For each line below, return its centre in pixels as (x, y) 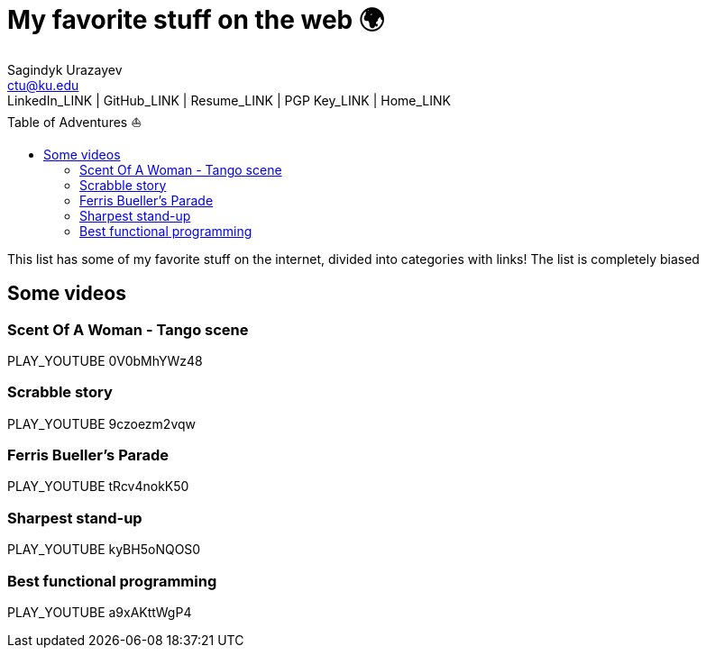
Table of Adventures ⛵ (75, 122)
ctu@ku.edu (43, 85)
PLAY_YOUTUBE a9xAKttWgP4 (100, 612)
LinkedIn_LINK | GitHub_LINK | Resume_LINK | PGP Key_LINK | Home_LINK (229, 100)
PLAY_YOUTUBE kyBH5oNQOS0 (104, 550)
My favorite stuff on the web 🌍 (196, 20)
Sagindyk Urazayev (65, 69)
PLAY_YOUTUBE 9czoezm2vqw (102, 423)
